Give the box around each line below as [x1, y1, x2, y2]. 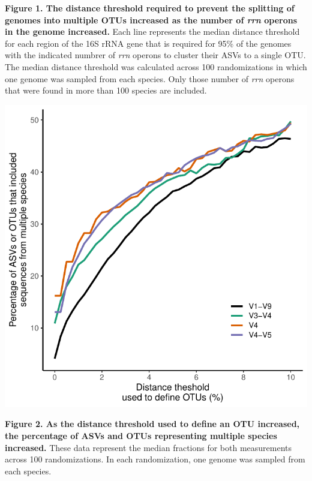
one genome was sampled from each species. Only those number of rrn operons [5, 72, 295, 85]
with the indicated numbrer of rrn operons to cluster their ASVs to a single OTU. [5, 49, 306, 61]
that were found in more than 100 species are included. [5, 84, 207, 97]
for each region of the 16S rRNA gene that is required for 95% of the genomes [5, 37, 292, 49]
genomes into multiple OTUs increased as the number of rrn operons [5, 13, 297, 26]
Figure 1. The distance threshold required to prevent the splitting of [5, 2, 295, 14]
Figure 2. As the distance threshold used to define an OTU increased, [5, 417, 300, 430]
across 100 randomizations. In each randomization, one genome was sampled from [5, 453, 305, 465]
